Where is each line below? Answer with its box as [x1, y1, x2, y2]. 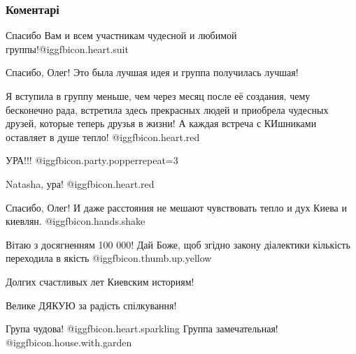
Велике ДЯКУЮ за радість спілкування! [6, 297, 177, 312]
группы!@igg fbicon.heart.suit [6, 41, 129, 56]
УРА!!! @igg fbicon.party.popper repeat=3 [6, 153, 178, 168]
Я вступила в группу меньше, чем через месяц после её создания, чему [6, 89, 311, 103]
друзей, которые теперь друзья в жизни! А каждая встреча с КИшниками [6, 116, 317, 131]
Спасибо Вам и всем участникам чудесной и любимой [6, 28, 237, 43]
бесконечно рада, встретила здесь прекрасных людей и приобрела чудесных [6, 102, 329, 117]
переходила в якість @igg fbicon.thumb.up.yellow [6, 251, 212, 265]
